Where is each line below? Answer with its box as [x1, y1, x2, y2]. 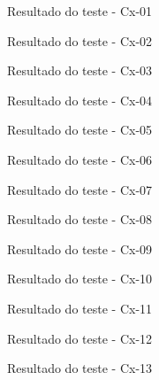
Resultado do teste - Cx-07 [7, 180, 153, 198]
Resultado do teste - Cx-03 [7, 61, 153, 80]
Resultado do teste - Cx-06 [7, 150, 153, 168]
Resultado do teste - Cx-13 [7, 359, 153, 377]
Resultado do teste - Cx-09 [7, 239, 153, 258]
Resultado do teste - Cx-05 [7, 120, 153, 139]
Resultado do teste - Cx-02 [7, 31, 153, 50]
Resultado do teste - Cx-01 [7, 2, 153, 19]
